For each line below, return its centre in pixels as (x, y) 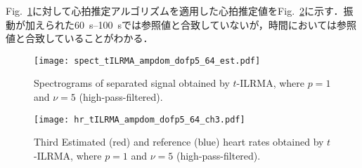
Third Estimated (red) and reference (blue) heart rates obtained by (179, 142)
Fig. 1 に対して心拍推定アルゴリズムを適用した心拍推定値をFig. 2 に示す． (175, 10)
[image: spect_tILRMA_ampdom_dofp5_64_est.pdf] (147, 61)
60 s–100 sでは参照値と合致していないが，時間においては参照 (215, 24)
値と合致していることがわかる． (79, 38)
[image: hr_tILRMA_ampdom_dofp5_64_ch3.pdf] (140, 119)
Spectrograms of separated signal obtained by (132, 83)
